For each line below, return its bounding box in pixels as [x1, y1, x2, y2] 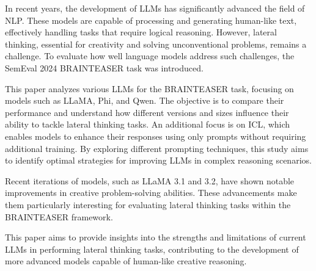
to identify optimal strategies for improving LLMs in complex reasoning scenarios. [5, 154, 312, 167]
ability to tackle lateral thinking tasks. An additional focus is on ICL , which [5, 118, 290, 131]
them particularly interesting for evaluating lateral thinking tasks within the [5, 198, 291, 211]
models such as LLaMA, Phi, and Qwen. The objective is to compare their [5, 94, 284, 107]
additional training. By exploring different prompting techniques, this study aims [5, 142, 309, 154]
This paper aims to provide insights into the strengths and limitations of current [5, 231, 306, 244]
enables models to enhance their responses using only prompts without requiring [5, 129, 306, 142]
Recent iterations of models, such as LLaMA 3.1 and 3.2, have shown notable [5, 174, 295, 187]
